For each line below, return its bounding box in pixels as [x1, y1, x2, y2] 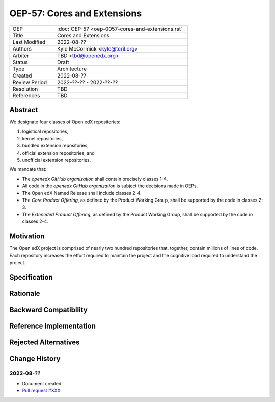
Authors [12, 45, 32, 52]
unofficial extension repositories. [22, 157, 91, 163]
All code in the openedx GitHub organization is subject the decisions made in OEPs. [22, 183, 198, 189]
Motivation [9, 232, 45, 240]
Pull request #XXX [22, 388, 61, 394]
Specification [9, 273, 53, 282]
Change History [9, 354, 61, 363]
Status [12, 59, 28, 66]
